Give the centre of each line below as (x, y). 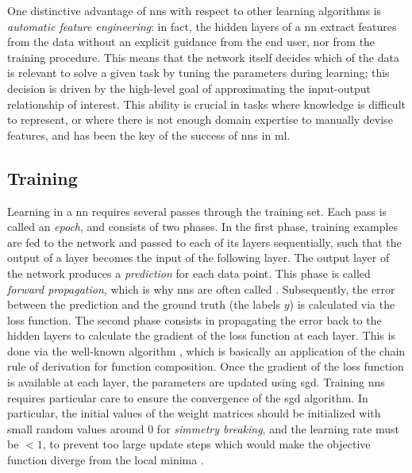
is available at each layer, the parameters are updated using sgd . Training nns (196, 382)
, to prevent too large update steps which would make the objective (206, 444)
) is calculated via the (342, 304)
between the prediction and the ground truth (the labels (144, 304)
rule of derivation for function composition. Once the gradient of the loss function (206, 366)
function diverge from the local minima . (106, 460)
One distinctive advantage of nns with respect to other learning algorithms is (194, 10)
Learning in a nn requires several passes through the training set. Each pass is (197, 211)
